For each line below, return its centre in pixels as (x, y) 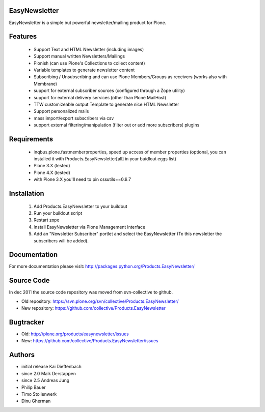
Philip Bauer (34, 387)
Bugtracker (26, 322)
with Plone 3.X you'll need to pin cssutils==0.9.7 (82, 179)
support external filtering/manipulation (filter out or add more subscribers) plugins (117, 125)
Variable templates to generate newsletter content (84, 70)
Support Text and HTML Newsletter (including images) (89, 49)
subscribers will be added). (61, 240)
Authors (22, 355)
